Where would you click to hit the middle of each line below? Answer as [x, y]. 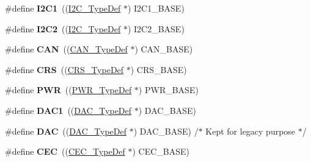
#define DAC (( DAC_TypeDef [66, 131]
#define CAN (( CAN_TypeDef [66, 49]
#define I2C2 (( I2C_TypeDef [63, 28]
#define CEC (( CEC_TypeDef [65, 151]
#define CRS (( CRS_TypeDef [64, 69]
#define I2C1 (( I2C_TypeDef [63, 8]
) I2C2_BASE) [156, 28]
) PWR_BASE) [168, 90]
